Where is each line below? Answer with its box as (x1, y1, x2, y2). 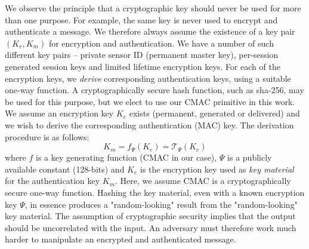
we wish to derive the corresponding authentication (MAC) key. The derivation (5, 118, 294, 131)
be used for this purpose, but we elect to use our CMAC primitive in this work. (5, 95, 295, 107)
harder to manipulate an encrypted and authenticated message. (5, 233, 236, 245)
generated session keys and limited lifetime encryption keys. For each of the (5, 60, 280, 72)
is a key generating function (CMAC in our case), (36, 151, 217, 164)
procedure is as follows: (5, 130, 89, 143)
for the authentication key (5, 174, 100, 187)
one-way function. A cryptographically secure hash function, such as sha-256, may (5, 84, 304, 96)
